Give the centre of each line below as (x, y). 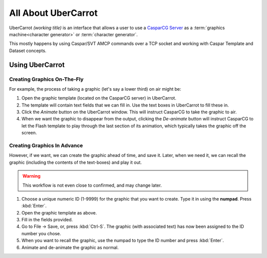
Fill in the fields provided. (47, 220)
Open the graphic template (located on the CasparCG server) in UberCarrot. (99, 98)
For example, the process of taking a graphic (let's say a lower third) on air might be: (95, 89)
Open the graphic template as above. (59, 212)
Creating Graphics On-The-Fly (46, 79)
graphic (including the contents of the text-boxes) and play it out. (75, 162)
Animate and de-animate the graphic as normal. (70, 247)
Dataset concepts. (28, 51)
